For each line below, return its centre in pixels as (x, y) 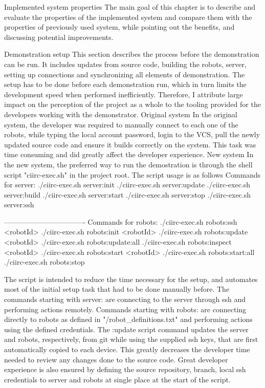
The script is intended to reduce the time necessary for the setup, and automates (131, 279)
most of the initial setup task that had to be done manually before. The (117, 289)
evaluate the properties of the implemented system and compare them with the (128, 17)
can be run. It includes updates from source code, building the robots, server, (125, 64)
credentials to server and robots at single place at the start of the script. (117, 379)
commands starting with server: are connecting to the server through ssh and (125, 299)
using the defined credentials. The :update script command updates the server (126, 329)
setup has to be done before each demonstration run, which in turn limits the (125, 84)
